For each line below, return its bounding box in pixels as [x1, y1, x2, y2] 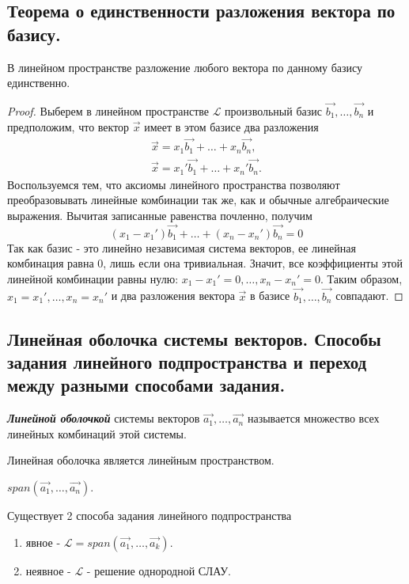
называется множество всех [247, 410, 380, 427]
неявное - [25, 562, 71, 578]
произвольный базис [225, 103, 322, 119]
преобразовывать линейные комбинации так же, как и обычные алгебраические [7, 192, 389, 208]
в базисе [250, 287, 290, 304]
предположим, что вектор [7, 118, 130, 135]
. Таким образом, [320, 270, 403, 286]
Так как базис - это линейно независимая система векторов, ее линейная [7, 239, 356, 256]
